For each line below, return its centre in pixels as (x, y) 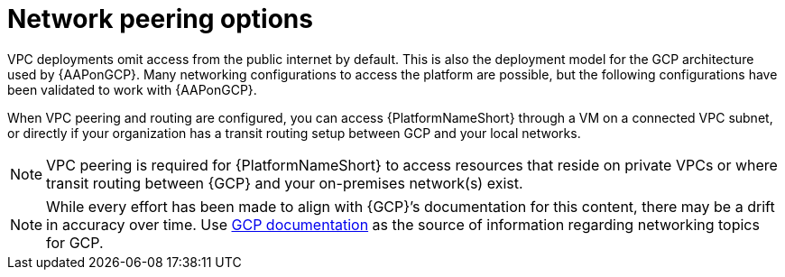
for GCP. (75, 242)
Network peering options (160, 19)
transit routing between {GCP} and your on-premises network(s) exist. (285, 183)
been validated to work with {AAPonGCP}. (132, 89)
